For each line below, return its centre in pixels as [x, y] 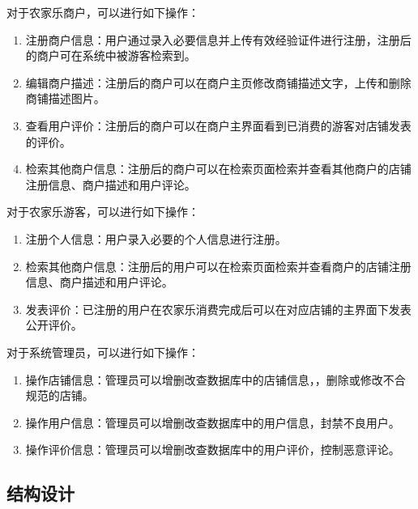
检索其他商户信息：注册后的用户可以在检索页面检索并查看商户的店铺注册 [218, 266]
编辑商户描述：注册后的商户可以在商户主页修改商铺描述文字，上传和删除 [218, 82]
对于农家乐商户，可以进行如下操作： [103, 12]
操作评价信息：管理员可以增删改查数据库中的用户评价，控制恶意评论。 [213, 450]
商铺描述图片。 [65, 98]
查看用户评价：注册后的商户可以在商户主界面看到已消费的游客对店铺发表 [218, 125]
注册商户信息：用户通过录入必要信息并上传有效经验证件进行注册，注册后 [218, 39]
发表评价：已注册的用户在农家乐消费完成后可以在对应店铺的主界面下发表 [218, 309]
